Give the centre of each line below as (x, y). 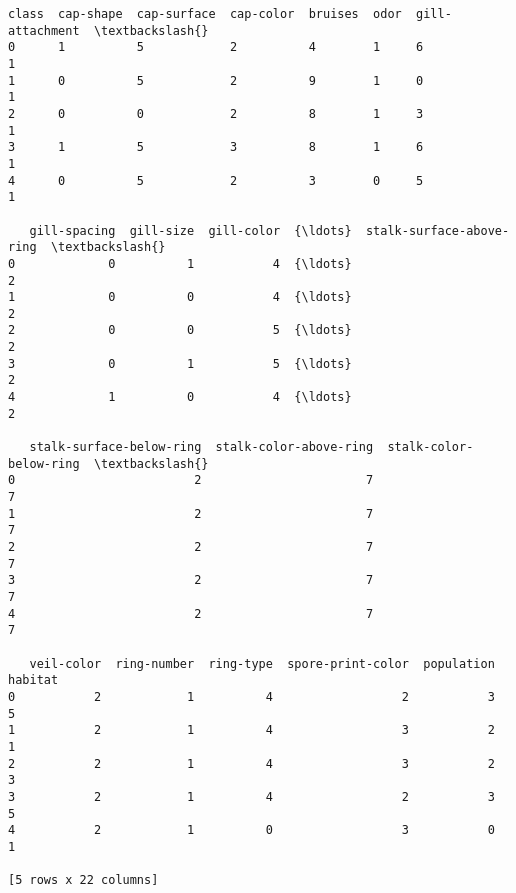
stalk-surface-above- (437, 230)
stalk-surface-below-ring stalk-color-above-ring (201, 447)
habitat (33, 680)
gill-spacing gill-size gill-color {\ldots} (190, 230)
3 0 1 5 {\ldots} (180, 363)
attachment (44, 30)
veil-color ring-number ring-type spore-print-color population (262, 663)
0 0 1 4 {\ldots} (180, 263)
